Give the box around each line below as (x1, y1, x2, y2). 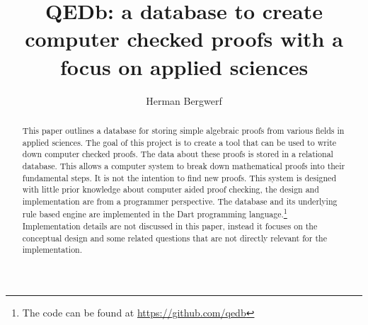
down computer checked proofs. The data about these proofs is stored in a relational (22, 148, 333, 160)
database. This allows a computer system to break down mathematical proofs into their (22, 159, 345, 171)
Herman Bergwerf (146, 93, 222, 108)
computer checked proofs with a (25, 24, 343, 53)
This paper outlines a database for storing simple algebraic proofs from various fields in (22, 124, 345, 136)
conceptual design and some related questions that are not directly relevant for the (22, 232, 327, 244)
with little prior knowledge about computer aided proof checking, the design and (22, 183, 319, 195)
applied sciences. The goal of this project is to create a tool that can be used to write (22, 136, 337, 148)
